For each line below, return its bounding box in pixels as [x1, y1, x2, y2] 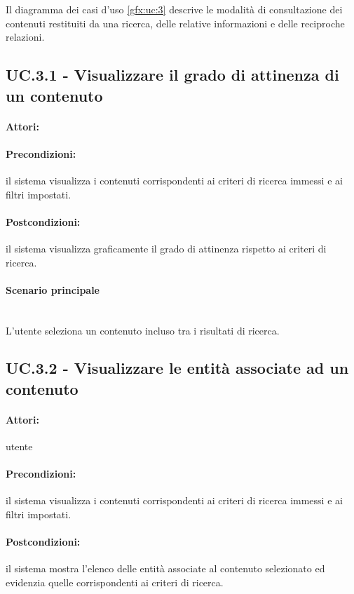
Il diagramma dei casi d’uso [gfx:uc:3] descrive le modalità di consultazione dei [6, 2, 343, 16]
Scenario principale [6, 282, 100, 297]
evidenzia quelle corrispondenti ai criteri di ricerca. [6, 575, 224, 590]
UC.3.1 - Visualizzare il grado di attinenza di [6, 64, 339, 86]
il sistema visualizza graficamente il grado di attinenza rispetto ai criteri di [6, 241, 327, 255]
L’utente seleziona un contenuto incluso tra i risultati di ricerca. [6, 323, 280, 337]
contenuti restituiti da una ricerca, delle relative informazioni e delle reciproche [6, 15, 345, 30]
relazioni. [6, 29, 45, 44]
